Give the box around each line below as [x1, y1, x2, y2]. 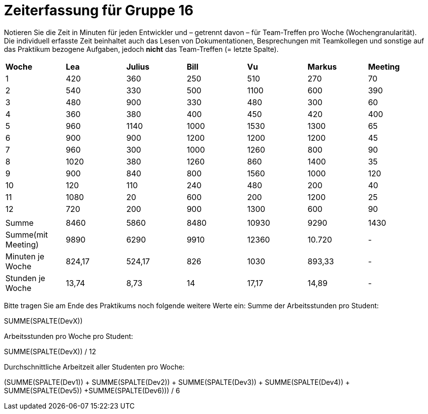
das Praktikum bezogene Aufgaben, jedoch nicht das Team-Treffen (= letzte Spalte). [4, 44, 279, 53]
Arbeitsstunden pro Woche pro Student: [4, 331, 133, 340]
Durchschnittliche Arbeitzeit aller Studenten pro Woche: [4, 362, 185, 371]
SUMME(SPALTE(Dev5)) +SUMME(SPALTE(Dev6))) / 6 [4, 386, 180, 395]
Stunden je [5, 273, 45, 283]
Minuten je [5, 251, 44, 261]
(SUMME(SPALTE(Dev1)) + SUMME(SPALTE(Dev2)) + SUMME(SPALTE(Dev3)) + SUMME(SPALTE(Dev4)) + [4, 377, 350, 386]
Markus [307, 61, 337, 72]
